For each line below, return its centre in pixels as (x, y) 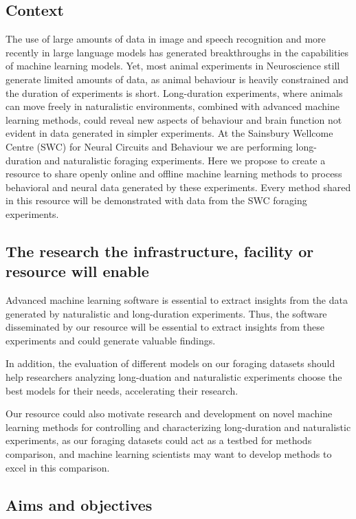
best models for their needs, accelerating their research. (122, 390)
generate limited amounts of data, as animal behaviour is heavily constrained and (177, 79)
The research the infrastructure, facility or (160, 251)
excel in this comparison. (58, 467)
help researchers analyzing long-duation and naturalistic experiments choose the (174, 377)
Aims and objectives (79, 504)
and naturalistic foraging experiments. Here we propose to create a (185, 160)
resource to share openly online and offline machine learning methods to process (174, 174)
